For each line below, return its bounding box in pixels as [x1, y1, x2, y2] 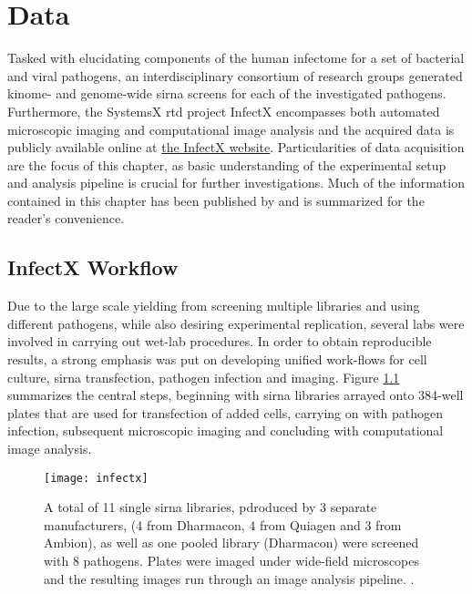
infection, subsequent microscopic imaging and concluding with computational [7, 421, 444, 440]
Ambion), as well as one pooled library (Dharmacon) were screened [44, 533, 419, 552]
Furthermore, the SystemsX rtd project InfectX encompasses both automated [7, 101, 440, 120]
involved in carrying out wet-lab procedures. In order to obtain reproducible [7, 332, 432, 351]
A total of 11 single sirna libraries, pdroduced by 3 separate [44, 497, 377, 517]
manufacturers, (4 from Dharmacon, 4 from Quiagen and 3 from [44, 515, 402, 534]
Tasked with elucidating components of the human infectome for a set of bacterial [7, 48, 465, 67]
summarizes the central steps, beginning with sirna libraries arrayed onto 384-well [7, 385, 464, 405]
